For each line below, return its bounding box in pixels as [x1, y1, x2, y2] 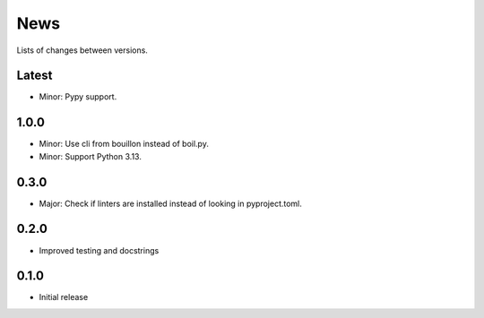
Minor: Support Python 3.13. [39, 150, 143, 161]
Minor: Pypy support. [39, 91, 117, 102]
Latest [16, 68, 53, 83]
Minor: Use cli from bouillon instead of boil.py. [39, 139, 210, 150]
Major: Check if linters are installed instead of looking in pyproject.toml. [39, 198, 302, 209]
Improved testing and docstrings [39, 245, 160, 255]
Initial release [39, 292, 89, 303]
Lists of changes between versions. [16, 45, 148, 56]
